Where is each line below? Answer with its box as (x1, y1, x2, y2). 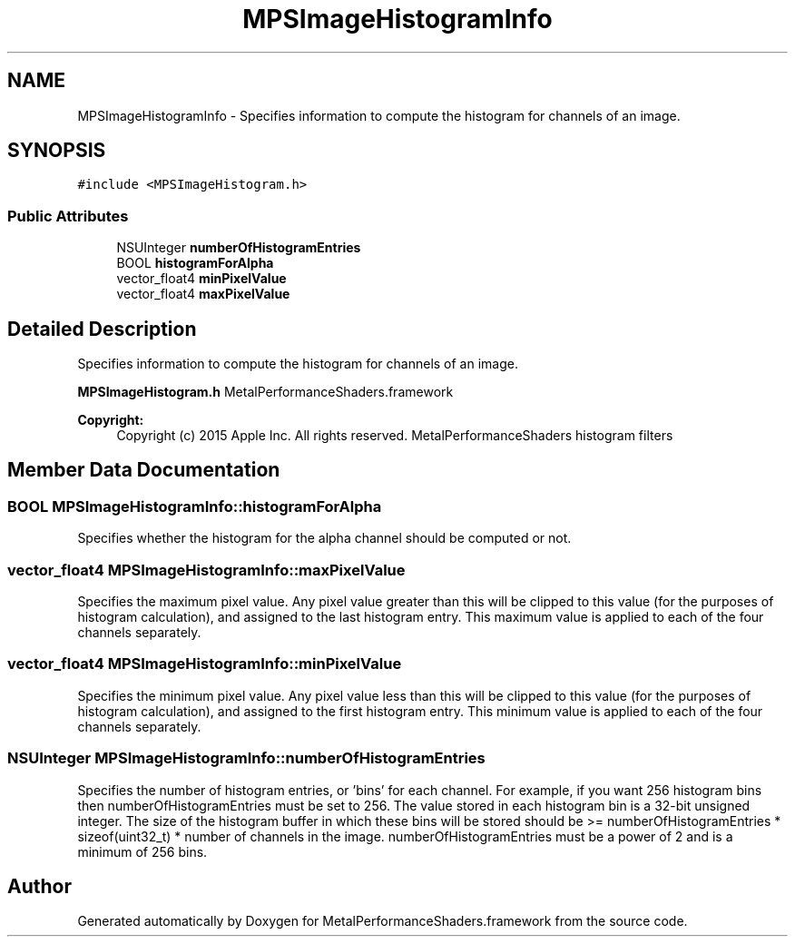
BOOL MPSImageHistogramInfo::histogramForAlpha (7, 497, 382, 516)
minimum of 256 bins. (77, 843, 208, 860)
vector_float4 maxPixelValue (116, 286, 290, 302)
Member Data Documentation (7, 458, 280, 482)
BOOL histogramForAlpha (116, 255, 274, 271)
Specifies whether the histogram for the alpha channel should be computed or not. (77, 530, 572, 546)
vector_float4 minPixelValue (116, 270, 287, 287)
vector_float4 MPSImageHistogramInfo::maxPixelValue (7, 560, 406, 579)
